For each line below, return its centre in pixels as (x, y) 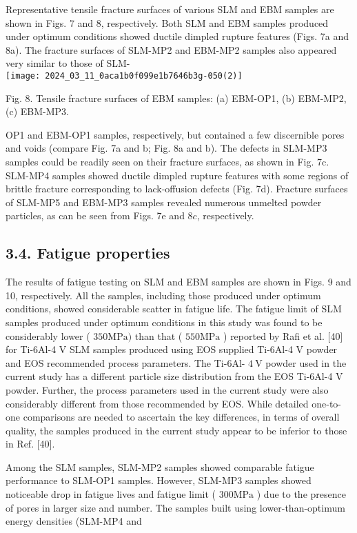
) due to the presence (301, 494)
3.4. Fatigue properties (88, 253)
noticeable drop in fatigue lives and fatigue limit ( (111, 494)
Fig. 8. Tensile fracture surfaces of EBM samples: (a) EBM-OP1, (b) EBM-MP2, (176, 98)
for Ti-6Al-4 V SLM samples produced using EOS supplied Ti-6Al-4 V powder (172, 349)
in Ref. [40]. (30, 444)
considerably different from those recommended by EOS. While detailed (157, 403)
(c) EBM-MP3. (37, 111)
